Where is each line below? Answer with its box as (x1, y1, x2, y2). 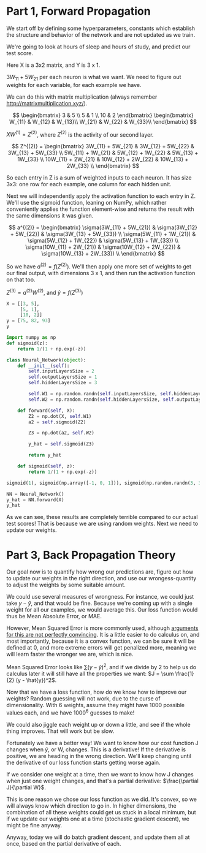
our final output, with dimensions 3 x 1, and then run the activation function (6, 270, 196, 277)
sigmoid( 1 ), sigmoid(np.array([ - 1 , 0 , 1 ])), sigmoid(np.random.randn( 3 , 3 (6, 480, 202, 486)
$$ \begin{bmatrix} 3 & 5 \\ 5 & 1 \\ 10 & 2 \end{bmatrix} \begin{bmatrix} (12, 112, 194, 119)
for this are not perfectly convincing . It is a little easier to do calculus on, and (6, 631, 200, 639)
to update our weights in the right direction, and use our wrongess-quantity (6, 575, 197, 582)
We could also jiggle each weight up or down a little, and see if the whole (6, 721, 191, 728)
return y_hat (28, 452, 62, 458)
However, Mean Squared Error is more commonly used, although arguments (6, 624, 199, 632)
